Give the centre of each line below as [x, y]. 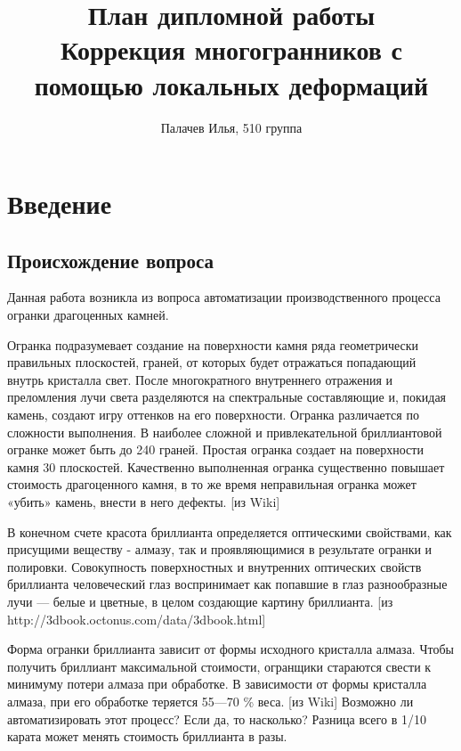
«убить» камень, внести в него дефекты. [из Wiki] [144, 502]
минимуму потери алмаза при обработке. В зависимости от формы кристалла [217, 684]
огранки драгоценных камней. [88, 315]
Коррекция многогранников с [231, 49]
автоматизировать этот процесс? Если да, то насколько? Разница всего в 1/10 [217, 718]
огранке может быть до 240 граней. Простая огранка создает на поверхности [215, 449]
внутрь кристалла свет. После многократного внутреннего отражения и [200, 379]
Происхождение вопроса [111, 260]
